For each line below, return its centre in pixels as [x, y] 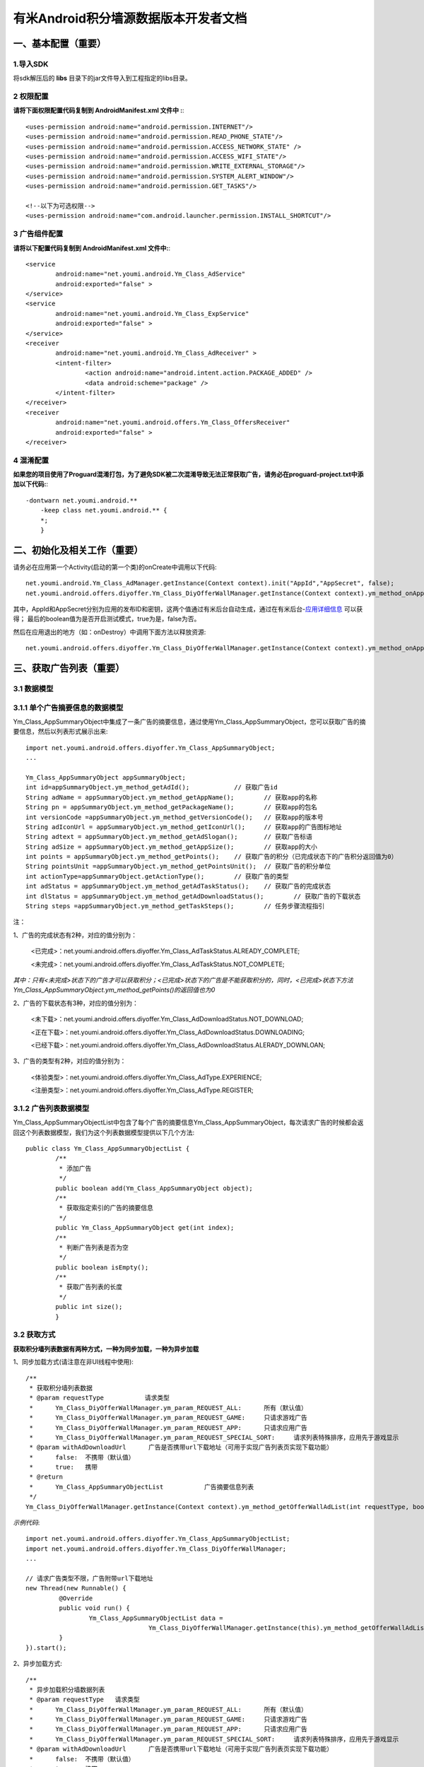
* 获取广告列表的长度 [91, 1287]
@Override [76, 1598]
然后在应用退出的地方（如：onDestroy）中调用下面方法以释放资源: [110, 632]
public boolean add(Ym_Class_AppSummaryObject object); [154, 1188]
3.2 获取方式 [34, 1334]
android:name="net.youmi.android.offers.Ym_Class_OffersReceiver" [173, 423]
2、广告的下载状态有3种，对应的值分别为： [76, 1003]
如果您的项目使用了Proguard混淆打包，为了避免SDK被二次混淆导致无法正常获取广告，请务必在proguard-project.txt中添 [188, 474]
